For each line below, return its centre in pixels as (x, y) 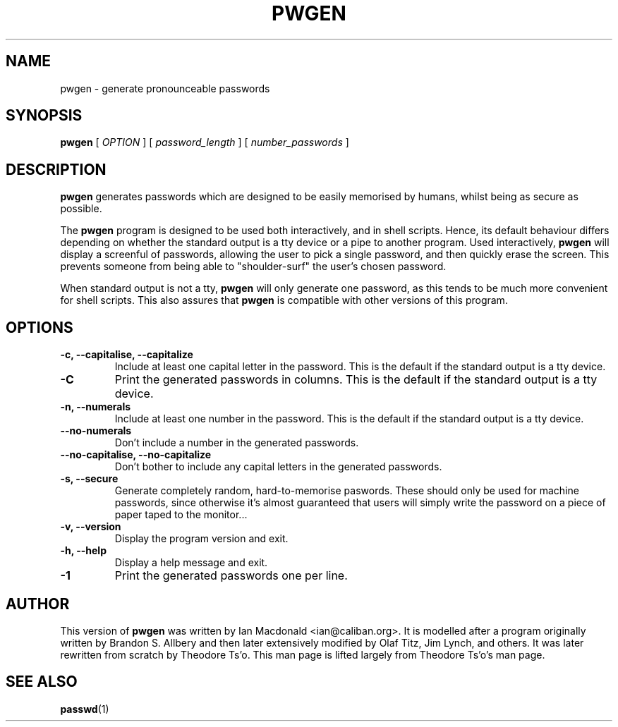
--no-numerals (96, 431)
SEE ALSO (42, 682)
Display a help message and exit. (191, 563)
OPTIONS (40, 327)
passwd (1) (85, 709)
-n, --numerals (96, 407)
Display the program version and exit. (201, 539)
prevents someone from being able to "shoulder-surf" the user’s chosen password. (253, 267)
